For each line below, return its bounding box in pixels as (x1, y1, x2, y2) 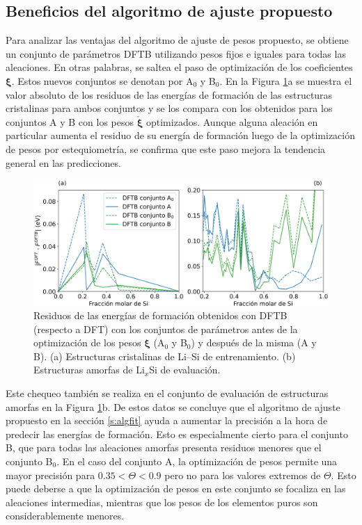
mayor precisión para (6, 467, 95, 482)
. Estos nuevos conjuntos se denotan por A (11, 73, 194, 88)
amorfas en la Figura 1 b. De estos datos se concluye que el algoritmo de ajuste (6, 399, 340, 414)
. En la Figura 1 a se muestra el (219, 73, 352, 88)
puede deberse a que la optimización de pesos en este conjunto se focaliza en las (6, 481, 346, 496)
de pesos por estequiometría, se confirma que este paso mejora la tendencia (6, 141, 326, 156)
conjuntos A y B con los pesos (6, 114, 134, 129)
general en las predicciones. (6, 155, 121, 170)
